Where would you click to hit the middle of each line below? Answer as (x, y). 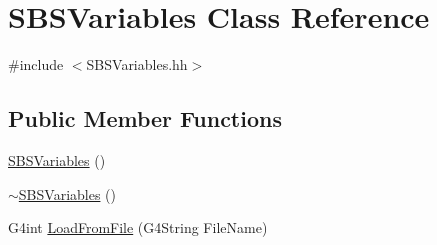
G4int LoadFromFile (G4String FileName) (138, 227)
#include (36, 64)
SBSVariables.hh (137, 64)
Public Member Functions (145, 118)
